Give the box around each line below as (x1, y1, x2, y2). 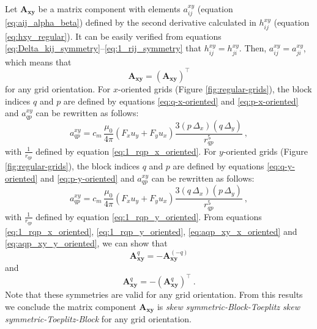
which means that (5, 55, 72, 68)
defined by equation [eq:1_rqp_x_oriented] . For (35, 144, 217, 157)
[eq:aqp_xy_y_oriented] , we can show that (5, 237, 168, 250)
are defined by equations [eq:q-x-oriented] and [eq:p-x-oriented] (63, 94, 299, 107)
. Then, (239, 42, 267, 54)
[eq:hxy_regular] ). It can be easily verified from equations (5, 29, 222, 42)
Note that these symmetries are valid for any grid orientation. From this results (5, 288, 303, 301)
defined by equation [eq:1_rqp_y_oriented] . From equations (35, 210, 262, 223)
